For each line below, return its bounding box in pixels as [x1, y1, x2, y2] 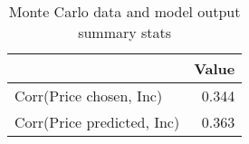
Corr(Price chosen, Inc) [14, 85, 163, 106]
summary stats [78, 22, 172, 43]
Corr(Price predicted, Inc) [14, 111, 180, 132]
